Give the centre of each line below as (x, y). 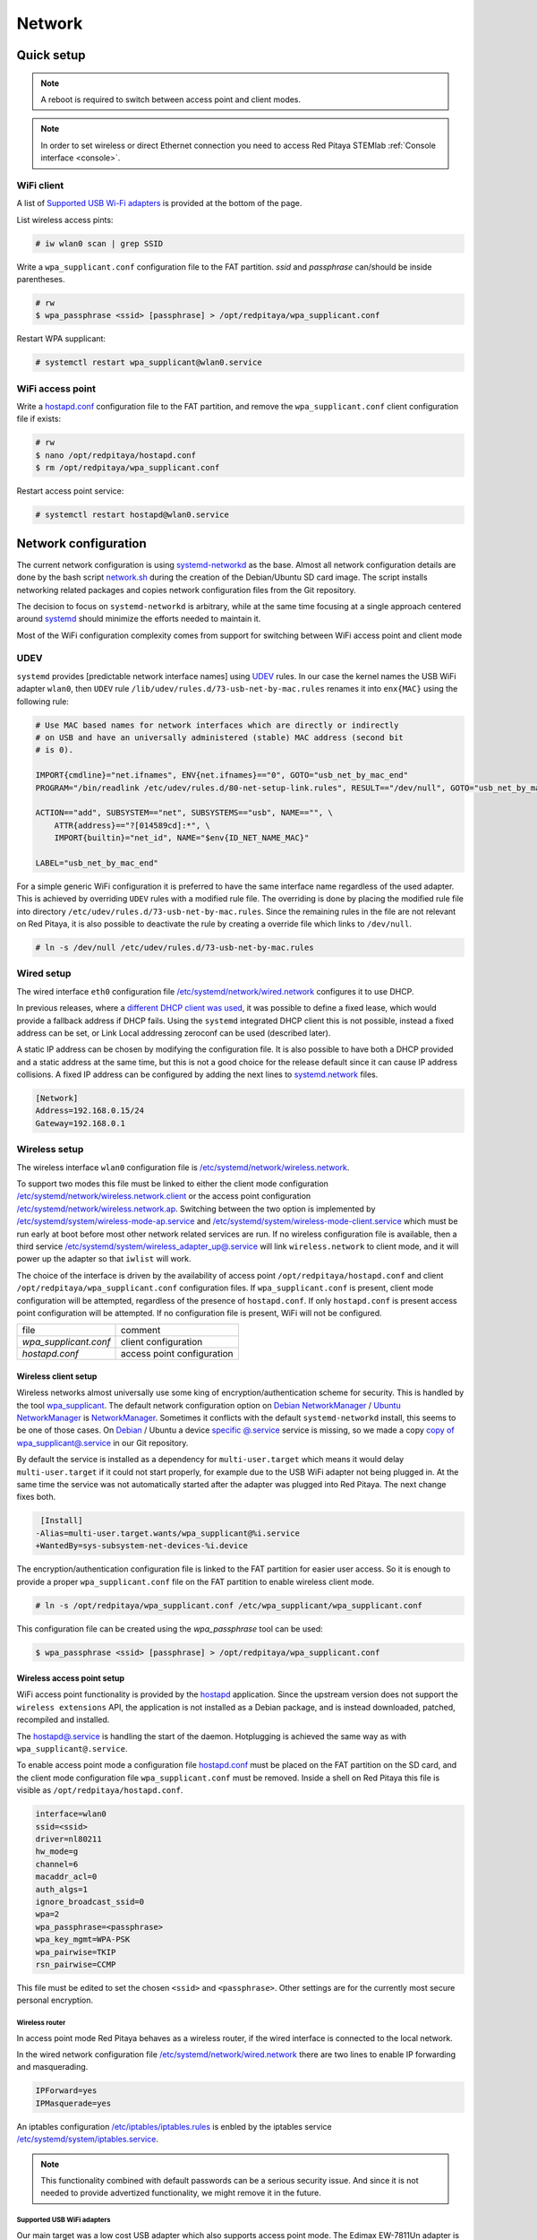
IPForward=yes (66, 2091)
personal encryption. (55, 2000)
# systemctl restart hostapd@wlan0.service (132, 515)
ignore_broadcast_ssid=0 (90, 1901)
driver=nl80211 (68, 1839)
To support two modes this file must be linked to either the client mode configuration (172, 1184)
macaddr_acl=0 (66, 1877)
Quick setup (51, 55)
